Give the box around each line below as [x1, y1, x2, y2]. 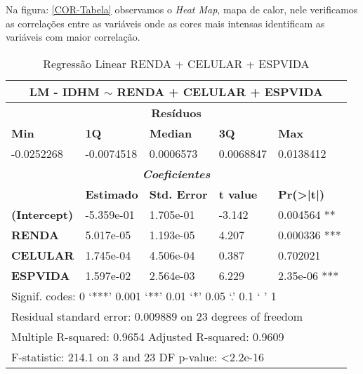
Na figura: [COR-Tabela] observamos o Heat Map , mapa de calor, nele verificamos [6, 2, 358, 16]
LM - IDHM [29, 83, 100, 100]
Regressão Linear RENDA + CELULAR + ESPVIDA [43, 55, 310, 72]
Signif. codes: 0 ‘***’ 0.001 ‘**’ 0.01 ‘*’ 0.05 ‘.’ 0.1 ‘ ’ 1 [11, 287, 277, 304]
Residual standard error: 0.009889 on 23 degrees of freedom [11, 307, 303, 324]
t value [218, 185, 258, 202]
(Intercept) [11, 206, 74, 222]
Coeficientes [142, 165, 211, 182]
